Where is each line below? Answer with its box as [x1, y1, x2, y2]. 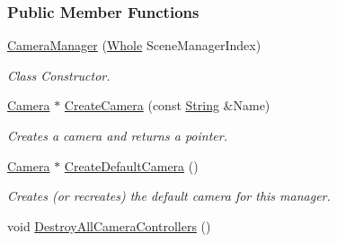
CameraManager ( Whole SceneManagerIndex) [7, 36, 262, 55]
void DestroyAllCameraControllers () [7, 216, 211, 235]
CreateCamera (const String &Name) [64, 96, 270, 115]
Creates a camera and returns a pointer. [7, 126, 227, 144]
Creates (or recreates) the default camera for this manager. [7, 186, 331, 205]
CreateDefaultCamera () [64, 156, 199, 175]
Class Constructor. [7, 65, 111, 84]
